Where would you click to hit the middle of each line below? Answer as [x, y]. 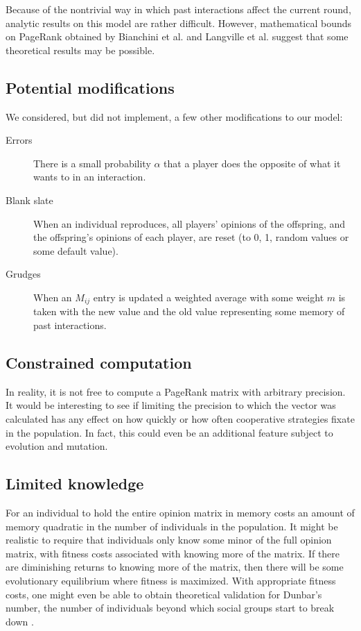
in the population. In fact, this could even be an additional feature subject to [169, 432]
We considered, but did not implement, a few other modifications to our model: [174, 116]
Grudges [23, 274]
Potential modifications [90, 87]
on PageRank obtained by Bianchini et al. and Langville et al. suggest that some [177, 36]
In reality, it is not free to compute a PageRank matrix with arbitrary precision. [176, 391]
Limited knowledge [75, 483]
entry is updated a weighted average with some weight [209, 297]
